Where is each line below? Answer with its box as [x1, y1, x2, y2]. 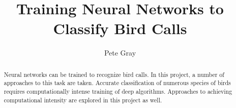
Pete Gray [104, 47, 136, 58]
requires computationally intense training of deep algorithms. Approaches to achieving [4, 87, 232, 96]
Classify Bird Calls [53, 18, 187, 39]
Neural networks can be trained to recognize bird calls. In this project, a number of [4, 70, 224, 78]
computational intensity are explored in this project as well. [4, 95, 162, 104]
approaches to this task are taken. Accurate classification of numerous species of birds [4, 78, 231, 87]
